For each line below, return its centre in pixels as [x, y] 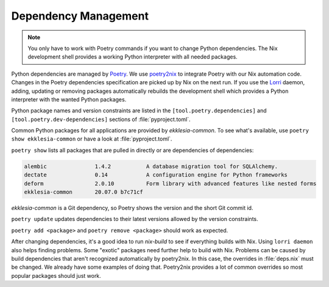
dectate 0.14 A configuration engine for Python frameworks [156, 175]
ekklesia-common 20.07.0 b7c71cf [83, 192]
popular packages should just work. [56, 275]
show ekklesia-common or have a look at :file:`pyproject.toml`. [92, 139]
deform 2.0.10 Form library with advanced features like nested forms [170, 183]
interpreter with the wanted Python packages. [69, 99]
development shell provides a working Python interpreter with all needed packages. [133, 57]
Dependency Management [80, 16]
